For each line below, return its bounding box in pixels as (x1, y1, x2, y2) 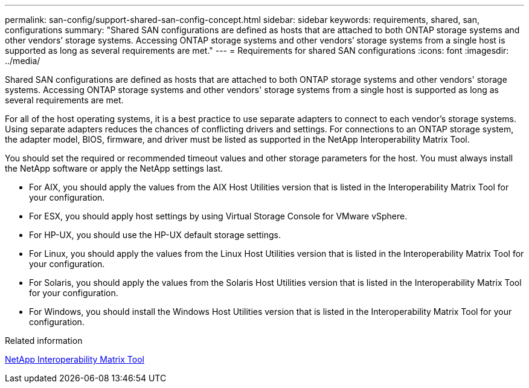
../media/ (5, 56, 40, 66)
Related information (5, 335, 83, 346)
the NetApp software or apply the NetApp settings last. (5, 163, 223, 173)
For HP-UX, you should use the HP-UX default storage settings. (29, 230, 281, 240)
